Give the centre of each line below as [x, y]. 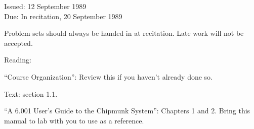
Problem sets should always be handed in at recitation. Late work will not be [124, 33]
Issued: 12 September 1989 [45, 6]
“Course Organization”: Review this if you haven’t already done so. [108, 76]
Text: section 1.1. [31, 93]
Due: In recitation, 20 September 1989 [63, 16]
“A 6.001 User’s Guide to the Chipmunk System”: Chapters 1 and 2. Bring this [127, 111]
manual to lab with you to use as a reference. [74, 120]
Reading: [18, 60]
